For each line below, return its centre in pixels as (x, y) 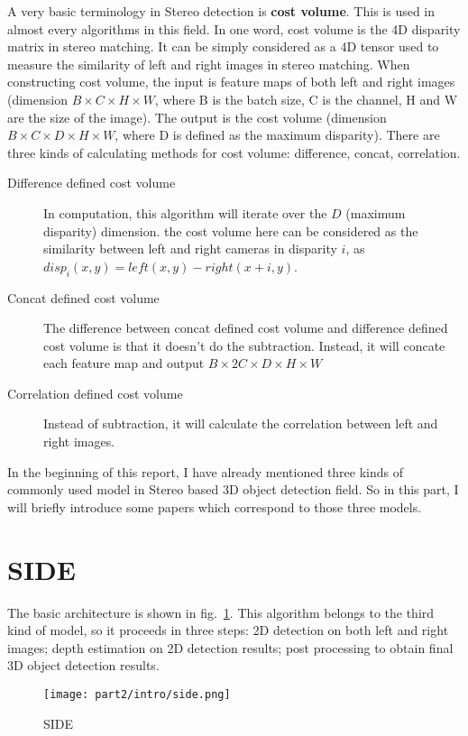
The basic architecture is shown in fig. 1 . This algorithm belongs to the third (221, 612)
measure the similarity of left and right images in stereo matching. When (209, 64)
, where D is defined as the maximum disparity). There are (277, 135)
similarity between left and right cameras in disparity (190, 248)
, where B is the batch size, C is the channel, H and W (306, 99)
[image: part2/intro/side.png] (137, 694)
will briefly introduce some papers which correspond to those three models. (215, 506)
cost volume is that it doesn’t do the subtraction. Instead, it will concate (244, 345)
